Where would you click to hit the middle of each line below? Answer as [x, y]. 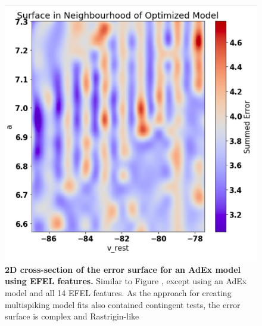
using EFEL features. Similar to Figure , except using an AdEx [126, 281]
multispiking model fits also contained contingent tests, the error [123, 304]
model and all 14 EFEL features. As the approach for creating [118, 292]
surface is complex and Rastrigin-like [72, 316]
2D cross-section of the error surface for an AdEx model [123, 269]
